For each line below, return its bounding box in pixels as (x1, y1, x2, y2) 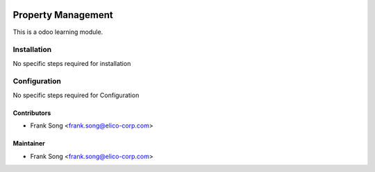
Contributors (12, 108, 51, 117)
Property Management (12, 9, 114, 21)
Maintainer (12, 139, 45, 148)
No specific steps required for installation (12, 59, 131, 67)
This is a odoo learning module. (12, 28, 103, 36)
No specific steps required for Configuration (12, 91, 140, 99)
